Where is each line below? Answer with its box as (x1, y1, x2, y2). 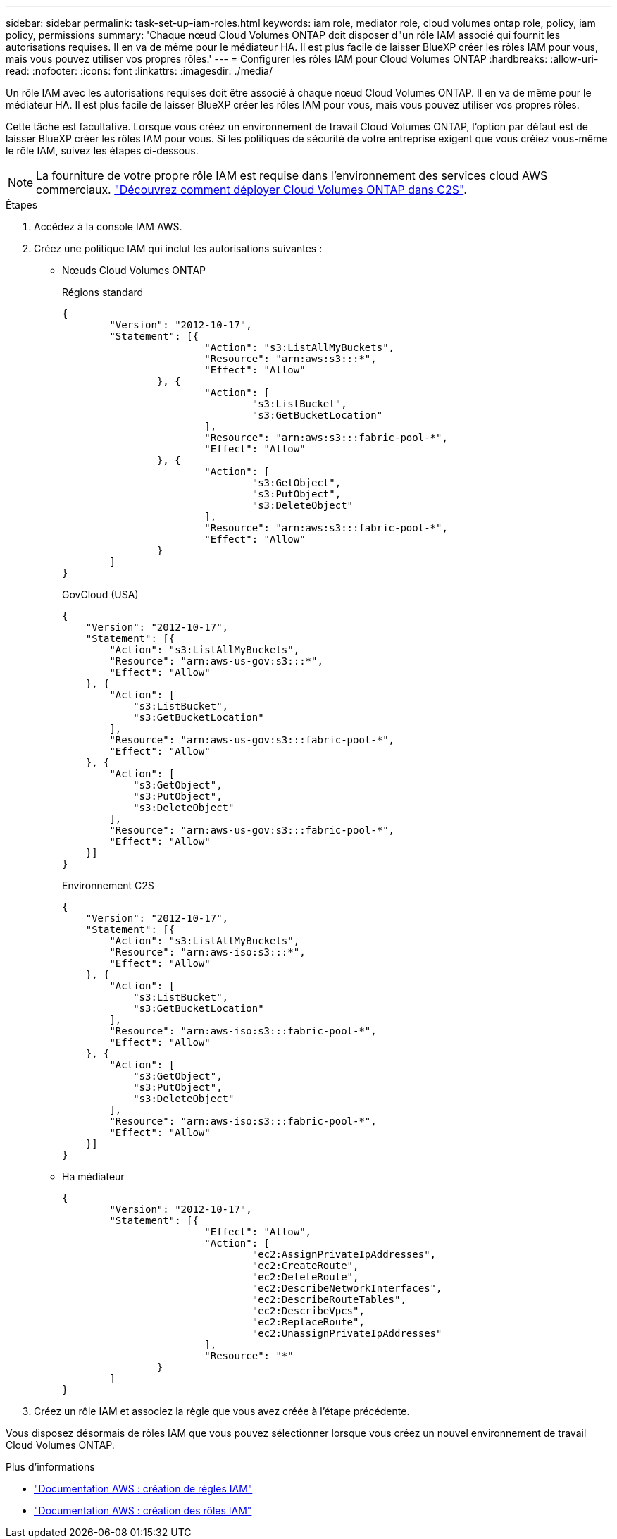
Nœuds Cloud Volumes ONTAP (62, 264, 206, 276)
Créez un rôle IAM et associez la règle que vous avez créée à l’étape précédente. (34, 1405, 410, 1417)
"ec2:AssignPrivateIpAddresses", (251, 1249, 437, 1260)
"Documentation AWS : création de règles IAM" (34, 1483, 253, 1495)
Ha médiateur (62, 1170, 125, 1182)
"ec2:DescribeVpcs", (251, 1305, 365, 1316)
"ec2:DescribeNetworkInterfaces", (251, 1282, 442, 1294)
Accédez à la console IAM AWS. (34, 221, 182, 233)
